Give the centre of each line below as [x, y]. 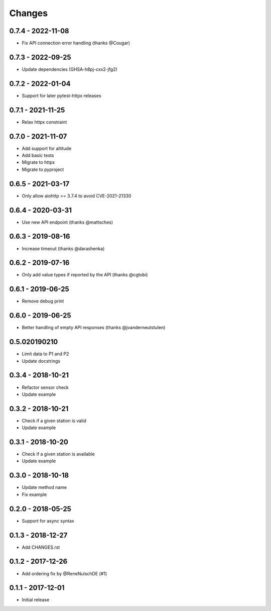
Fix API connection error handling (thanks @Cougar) [76, 43]
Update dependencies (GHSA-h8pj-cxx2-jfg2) [70, 69]
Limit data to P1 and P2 [45, 354]
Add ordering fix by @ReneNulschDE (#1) [64, 573]
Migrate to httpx [38, 162]
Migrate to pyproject [43, 169]
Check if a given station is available [58, 454]
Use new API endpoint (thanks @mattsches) [67, 222]
